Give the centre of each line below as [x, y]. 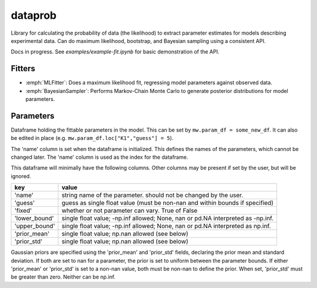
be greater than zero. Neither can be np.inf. [63, 277]
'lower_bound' [34, 219]
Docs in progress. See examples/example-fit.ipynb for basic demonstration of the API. [115, 52]
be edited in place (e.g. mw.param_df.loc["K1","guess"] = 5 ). [92, 138]
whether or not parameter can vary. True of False [130, 210]
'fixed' [23, 210]
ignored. [21, 176]
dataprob [34, 15]
